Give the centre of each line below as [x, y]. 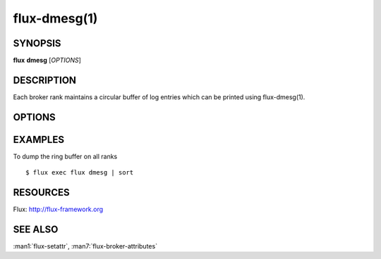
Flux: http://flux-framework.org [58, 209]
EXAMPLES [39, 140]
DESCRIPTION [45, 80]
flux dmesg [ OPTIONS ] [47, 61]
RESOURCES [41, 192]
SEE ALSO [36, 229]
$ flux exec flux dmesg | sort [80, 173]
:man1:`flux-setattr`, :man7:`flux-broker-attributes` [85, 246]
